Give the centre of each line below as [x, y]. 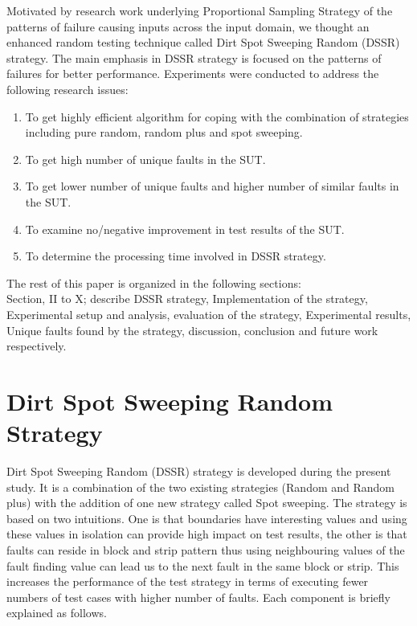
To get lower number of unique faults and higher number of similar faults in [212, 186]
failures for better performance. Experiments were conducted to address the [193, 74]
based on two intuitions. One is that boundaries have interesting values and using [207, 518]
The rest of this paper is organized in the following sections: [154, 282]
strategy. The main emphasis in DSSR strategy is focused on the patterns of [194, 57]
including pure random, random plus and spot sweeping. [164, 132]
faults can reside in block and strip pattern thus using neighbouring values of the [206, 549]
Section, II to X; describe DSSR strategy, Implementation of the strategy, [187, 299]
